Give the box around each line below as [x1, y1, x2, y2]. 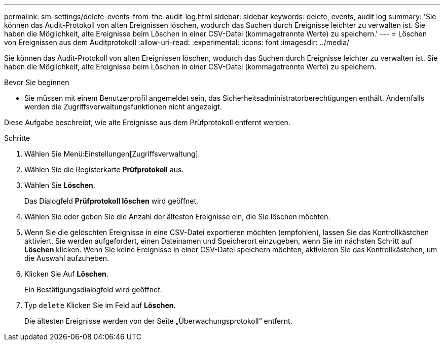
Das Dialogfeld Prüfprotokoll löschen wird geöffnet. [24, 197, 199, 205]
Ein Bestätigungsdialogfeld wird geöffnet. [24, 285, 162, 294]
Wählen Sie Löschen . [24, 181, 95, 189]
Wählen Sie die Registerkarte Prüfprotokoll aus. [24, 165, 184, 174]
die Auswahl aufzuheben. [24, 254, 109, 262]
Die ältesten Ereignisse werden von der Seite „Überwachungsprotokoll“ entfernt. [24, 317, 292, 325]
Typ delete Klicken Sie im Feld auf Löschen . [24, 301, 176, 310]
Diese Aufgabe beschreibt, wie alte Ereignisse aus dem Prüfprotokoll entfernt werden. [4, 118, 290, 127]
